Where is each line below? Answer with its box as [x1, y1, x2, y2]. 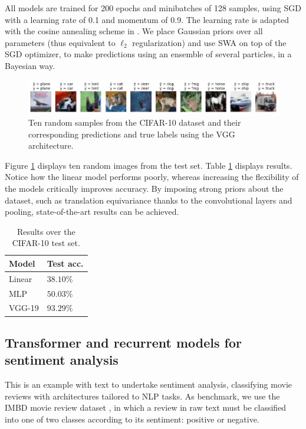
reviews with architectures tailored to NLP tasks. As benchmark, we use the [5, 389, 280, 402]
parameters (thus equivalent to [5, 36, 116, 48]
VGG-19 [9, 302, 39, 314]
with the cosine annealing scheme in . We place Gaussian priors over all [5, 25, 263, 37]
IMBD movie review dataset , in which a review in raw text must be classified [5, 401, 287, 414]
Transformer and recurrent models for [5, 333, 242, 351]
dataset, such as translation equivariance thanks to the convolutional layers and [5, 194, 292, 206]
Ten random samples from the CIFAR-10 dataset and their [28, 116, 241, 128]
